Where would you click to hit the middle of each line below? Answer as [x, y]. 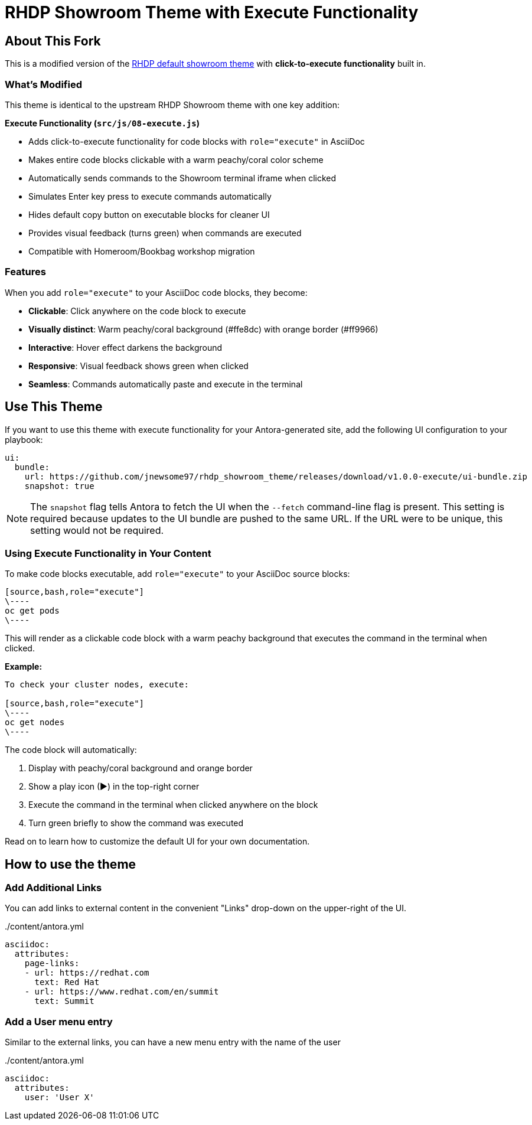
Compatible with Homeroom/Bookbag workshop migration [142, 251]
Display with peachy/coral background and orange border [141, 768]
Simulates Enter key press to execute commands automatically [150, 196]
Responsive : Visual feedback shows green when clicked [138, 366]
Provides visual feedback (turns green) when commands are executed [165, 233]
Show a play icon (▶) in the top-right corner [114, 787]
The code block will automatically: [71, 750]
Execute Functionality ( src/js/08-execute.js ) [102, 123]
